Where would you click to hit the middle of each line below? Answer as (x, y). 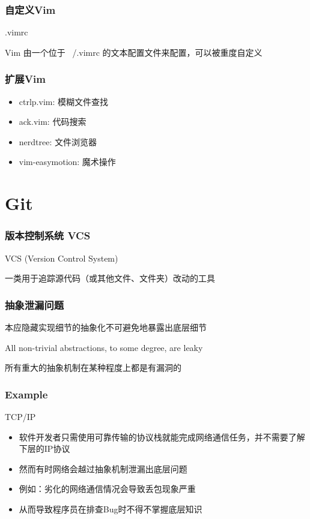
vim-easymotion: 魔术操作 (67, 162)
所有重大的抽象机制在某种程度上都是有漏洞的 (93, 367)
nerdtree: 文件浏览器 (58, 141)
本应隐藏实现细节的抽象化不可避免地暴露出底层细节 (106, 327)
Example (26, 394)
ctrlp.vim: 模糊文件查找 (64, 101)
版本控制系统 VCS (48, 235)
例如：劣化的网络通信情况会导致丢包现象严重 (107, 489)
